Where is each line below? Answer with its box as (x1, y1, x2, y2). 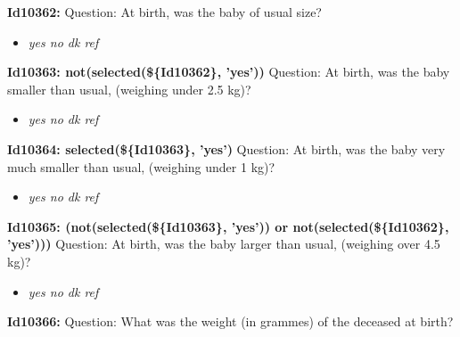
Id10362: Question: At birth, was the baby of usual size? (7, 3, 322, 21)
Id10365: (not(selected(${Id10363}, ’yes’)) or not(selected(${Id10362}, (7, 217, 449, 235)
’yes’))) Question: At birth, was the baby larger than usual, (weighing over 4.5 (7, 234, 440, 253)
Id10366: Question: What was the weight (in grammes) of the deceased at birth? (7, 312, 454, 331)
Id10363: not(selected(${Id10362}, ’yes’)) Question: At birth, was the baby (7, 62, 450, 81)
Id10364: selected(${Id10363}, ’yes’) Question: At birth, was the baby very (7, 139, 446, 158)
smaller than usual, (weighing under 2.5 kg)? (7, 79, 251, 98)
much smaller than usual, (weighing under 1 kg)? (7, 157, 275, 176)
